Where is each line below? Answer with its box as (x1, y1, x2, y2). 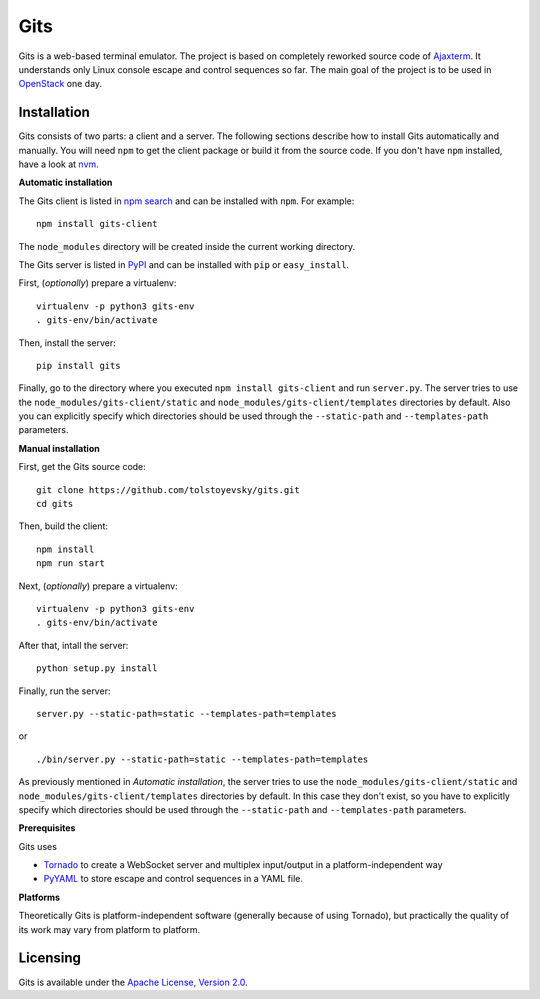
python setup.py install (36, 663, 158, 674)
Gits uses (18, 840, 57, 852)
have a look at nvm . (18, 158, 99, 170)
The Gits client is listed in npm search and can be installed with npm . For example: (18, 195, 355, 207)
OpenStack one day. (18, 78, 103, 90)
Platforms (18, 891, 60, 903)
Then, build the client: (18, 520, 109, 532)
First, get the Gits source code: (18, 461, 147, 473)
